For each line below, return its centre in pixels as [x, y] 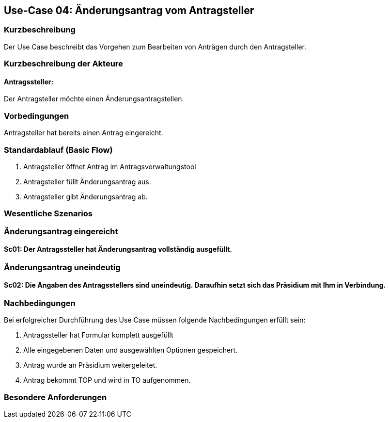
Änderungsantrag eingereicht [61, 231]
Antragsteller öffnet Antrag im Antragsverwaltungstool [110, 166]
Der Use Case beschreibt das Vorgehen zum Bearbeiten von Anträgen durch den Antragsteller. [155, 47]
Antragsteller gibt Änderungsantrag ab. [86, 196]
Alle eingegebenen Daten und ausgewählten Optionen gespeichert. [131, 350]
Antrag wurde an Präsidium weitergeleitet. [90, 365]
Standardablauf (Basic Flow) [58, 150]
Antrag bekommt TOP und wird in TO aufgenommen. [107, 380]
